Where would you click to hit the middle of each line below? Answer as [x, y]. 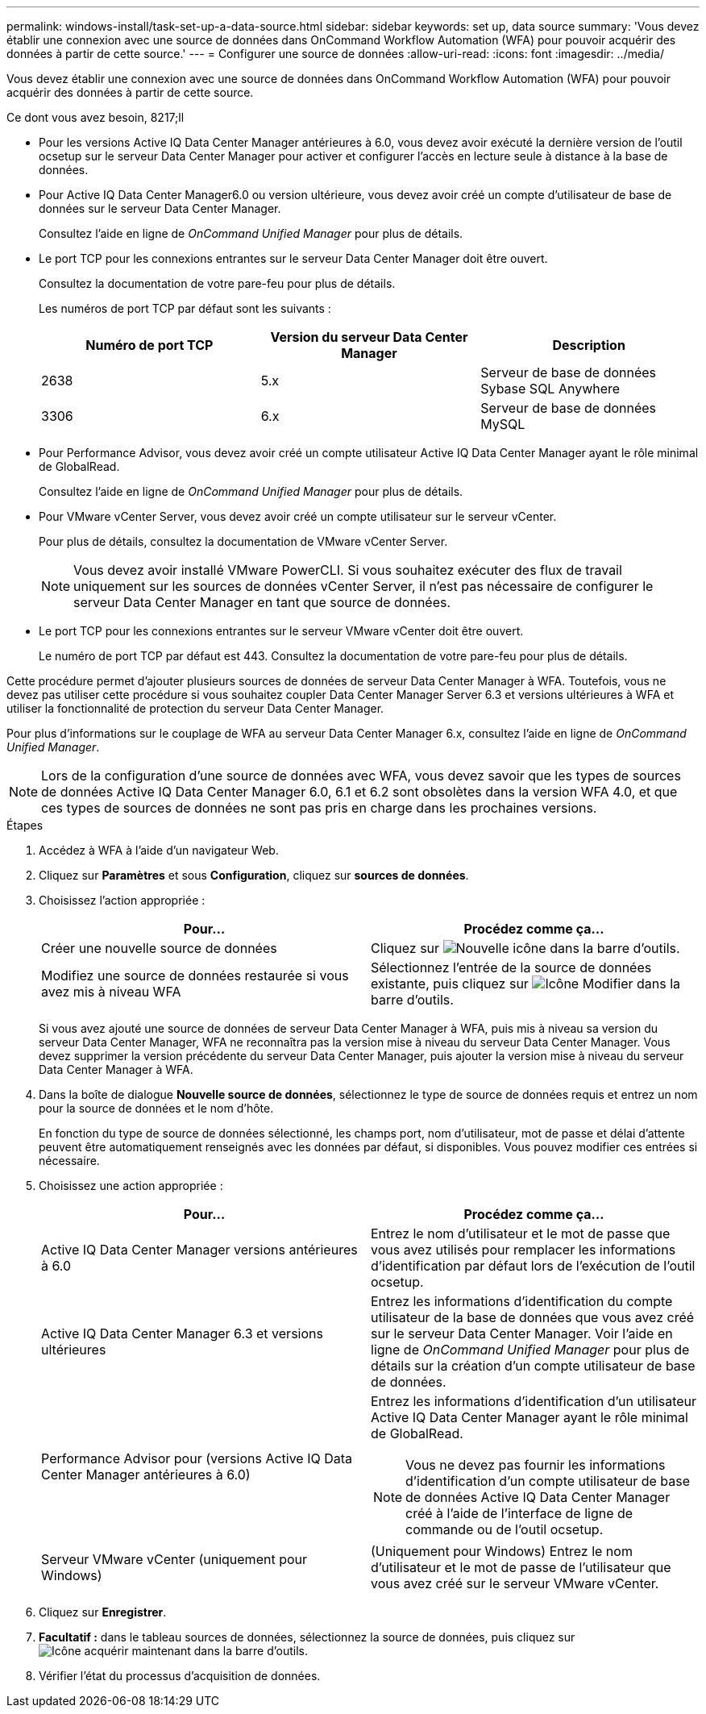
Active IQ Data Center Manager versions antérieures [199, 1250]
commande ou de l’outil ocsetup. [505, 1529]
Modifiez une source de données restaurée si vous [195, 976]
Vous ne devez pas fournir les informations [536, 1465]
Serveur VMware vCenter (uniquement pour [174, 1559]
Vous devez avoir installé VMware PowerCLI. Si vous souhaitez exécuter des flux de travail [348, 570]
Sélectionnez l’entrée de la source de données [511, 967]
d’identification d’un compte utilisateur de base [548, 1481]
